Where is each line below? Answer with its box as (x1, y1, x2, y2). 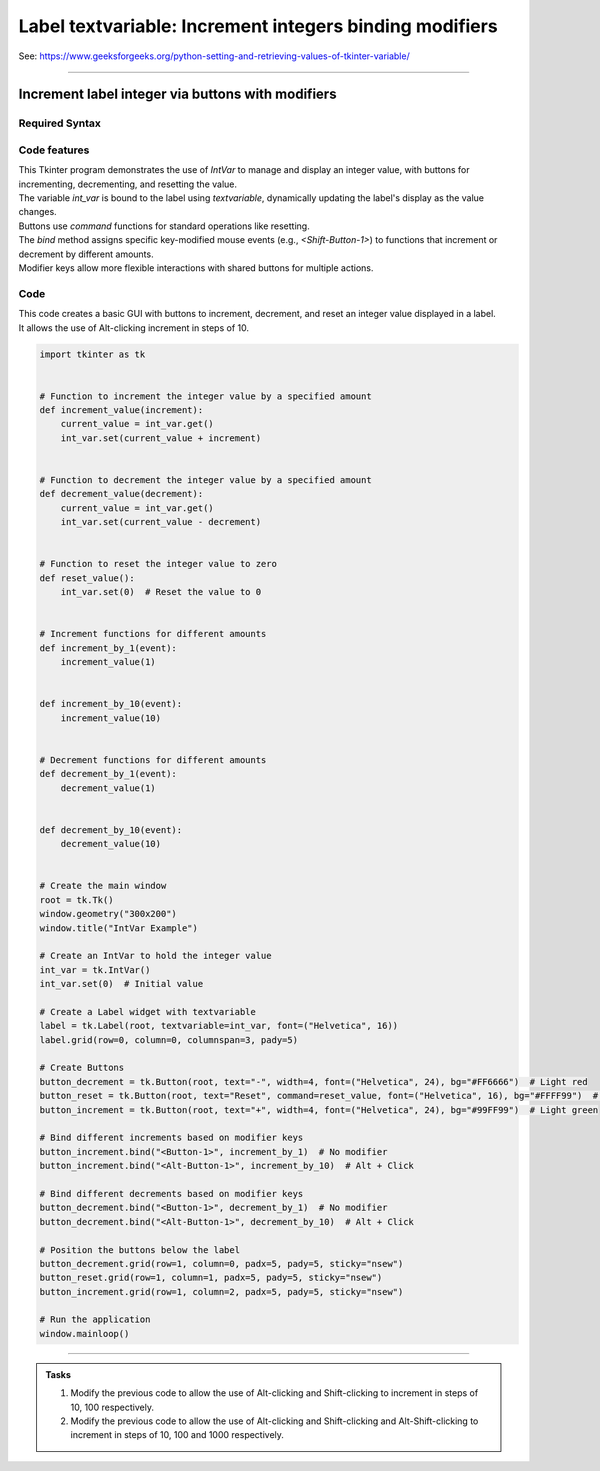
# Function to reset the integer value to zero (39, 558, 277, 570)
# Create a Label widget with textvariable (39, 1006, 257, 1017)
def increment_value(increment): (39, 405, 204, 416)
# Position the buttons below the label (39, 1244, 240, 1255)
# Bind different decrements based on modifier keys (39, 1188, 304, 1199)
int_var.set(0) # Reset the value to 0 (60, 586, 262, 598)
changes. (18, 206, 57, 218)
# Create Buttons (39, 1062, 125, 1074)
